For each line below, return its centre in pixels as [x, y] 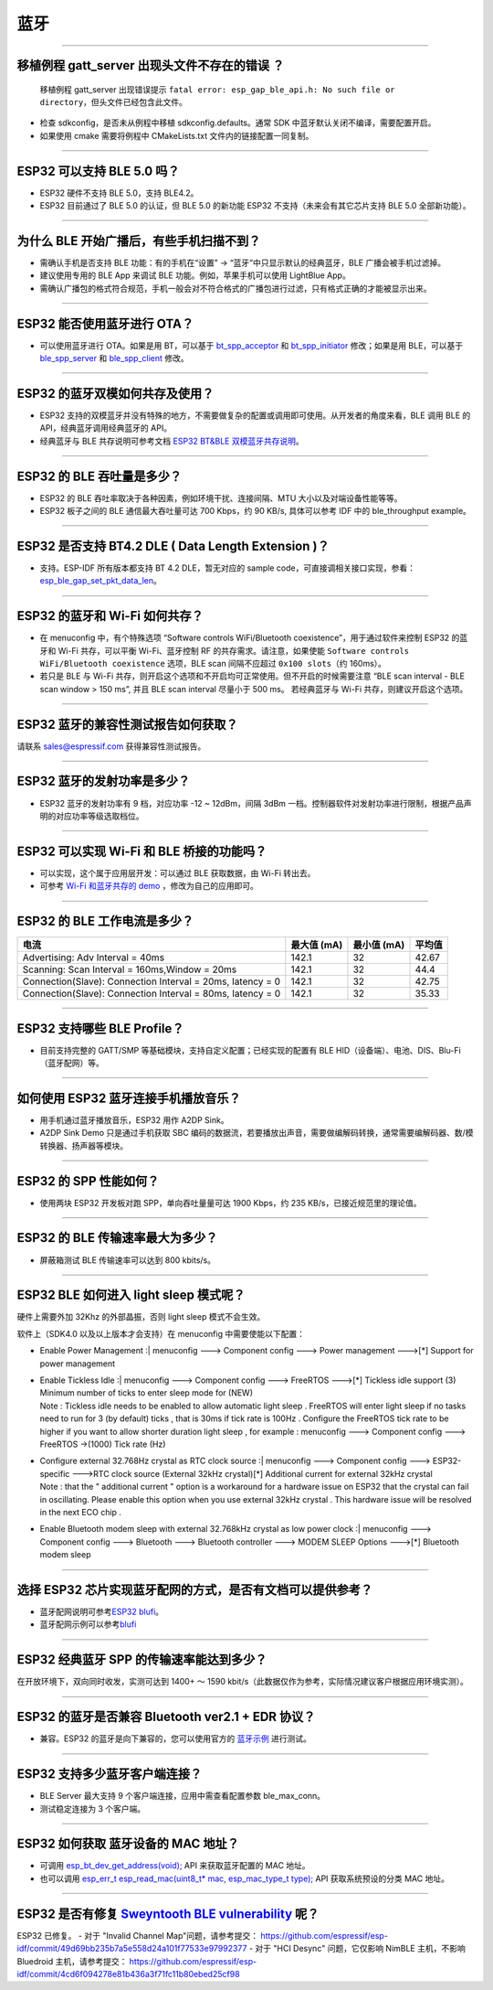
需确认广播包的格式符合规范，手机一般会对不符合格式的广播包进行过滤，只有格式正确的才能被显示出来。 [236, 288]
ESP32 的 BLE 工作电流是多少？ [105, 921]
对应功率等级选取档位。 [100, 816]
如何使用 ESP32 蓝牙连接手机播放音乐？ [129, 1098]
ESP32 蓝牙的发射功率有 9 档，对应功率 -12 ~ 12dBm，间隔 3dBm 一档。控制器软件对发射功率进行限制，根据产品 [252, 803]
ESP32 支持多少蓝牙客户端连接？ [110, 1774]
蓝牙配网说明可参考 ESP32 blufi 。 [102, 1612]
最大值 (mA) [317, 945]
